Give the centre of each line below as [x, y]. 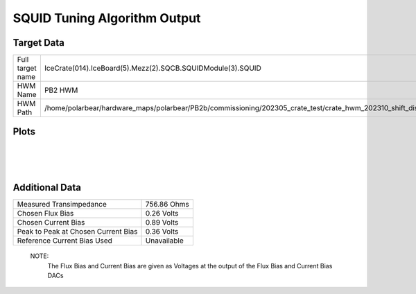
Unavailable [164, 241]
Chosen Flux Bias [45, 214]
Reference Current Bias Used [64, 241]
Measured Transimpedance [62, 205]
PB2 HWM [61, 90]
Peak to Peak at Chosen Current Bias [77, 232]
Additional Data [47, 188]
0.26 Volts [162, 214]
